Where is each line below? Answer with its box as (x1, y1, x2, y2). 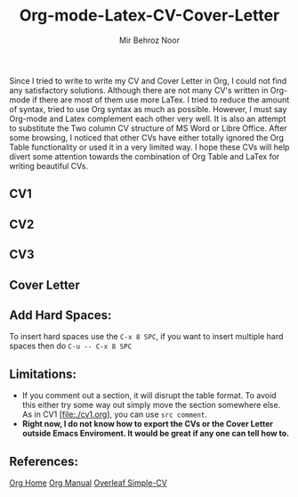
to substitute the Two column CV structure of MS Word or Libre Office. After (9, 122, 287, 134)
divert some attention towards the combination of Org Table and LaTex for (9, 151, 280, 161)
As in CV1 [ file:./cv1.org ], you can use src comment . (21, 409, 207, 420)
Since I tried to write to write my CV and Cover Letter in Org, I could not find (9, 75, 287, 86)
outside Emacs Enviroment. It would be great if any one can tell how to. (21, 428, 290, 439)
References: (9, 453, 78, 468)
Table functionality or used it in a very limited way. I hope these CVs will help (9, 142, 290, 152)
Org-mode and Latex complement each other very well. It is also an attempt (9, 113, 286, 124)
